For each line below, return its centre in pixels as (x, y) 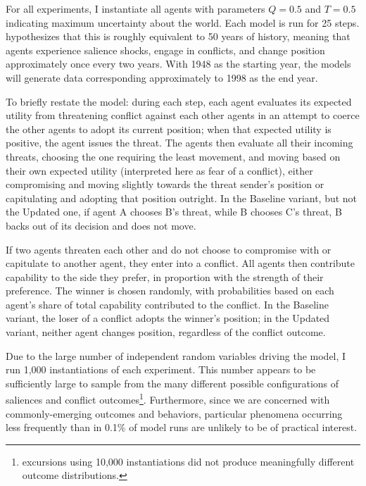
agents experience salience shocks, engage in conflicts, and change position (165, 50)
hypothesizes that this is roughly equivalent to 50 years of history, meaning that (178, 36)
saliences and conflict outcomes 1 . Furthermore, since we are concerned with (168, 399)
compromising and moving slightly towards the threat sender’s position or (165, 184)
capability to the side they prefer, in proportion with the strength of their (165, 276)
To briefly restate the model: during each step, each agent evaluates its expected (179, 101)
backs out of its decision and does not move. (101, 225)
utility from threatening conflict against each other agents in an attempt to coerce (183, 115)
